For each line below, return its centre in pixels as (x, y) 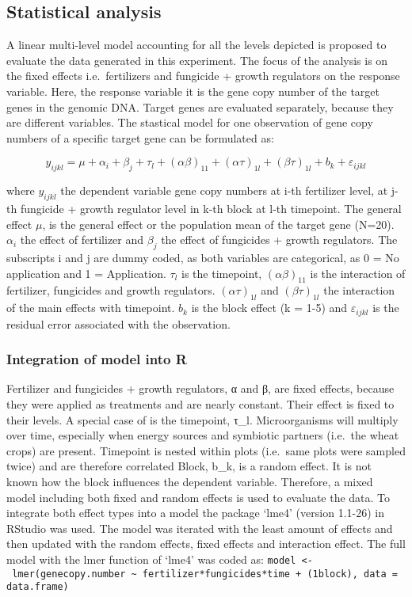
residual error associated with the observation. (118, 323)
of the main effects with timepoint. (91, 308)
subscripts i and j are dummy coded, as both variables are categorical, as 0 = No (203, 257)
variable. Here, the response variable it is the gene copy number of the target (193, 91)
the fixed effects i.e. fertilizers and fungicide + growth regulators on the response (203, 76)
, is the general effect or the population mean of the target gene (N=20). (218, 224)
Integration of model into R (97, 359)
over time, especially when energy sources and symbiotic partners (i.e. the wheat (203, 435)
